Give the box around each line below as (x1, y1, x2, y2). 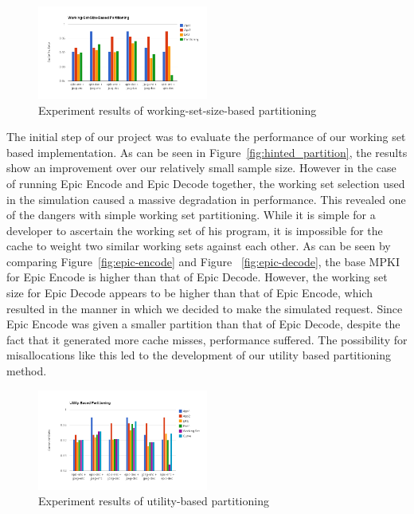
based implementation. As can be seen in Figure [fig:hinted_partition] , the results (6, 143, 408, 160)
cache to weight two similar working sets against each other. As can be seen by (6, 237, 391, 254)
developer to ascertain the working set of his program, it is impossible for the (6, 222, 383, 238)
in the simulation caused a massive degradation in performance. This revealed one (6, 190, 406, 207)
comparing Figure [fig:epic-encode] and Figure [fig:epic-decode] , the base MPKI (6, 253, 400, 269)
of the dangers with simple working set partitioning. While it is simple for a (6, 206, 376, 223)
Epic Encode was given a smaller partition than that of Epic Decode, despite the (6, 316, 400, 332)
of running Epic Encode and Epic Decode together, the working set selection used (6, 175, 405, 191)
